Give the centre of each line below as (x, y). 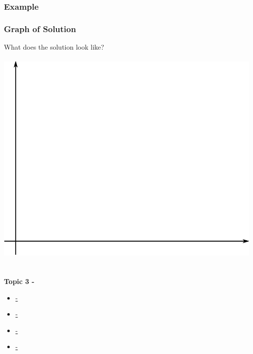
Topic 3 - (19, 281)
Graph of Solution (40, 28)
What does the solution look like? (54, 47)
